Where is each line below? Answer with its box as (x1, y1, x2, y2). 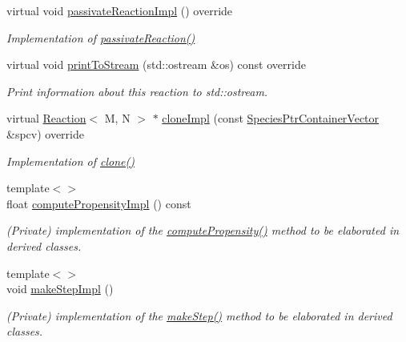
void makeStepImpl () (6, 280, 114, 297)
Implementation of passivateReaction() (6, 29, 195, 46)
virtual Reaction (6, 110, 86, 127)
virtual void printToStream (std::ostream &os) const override (6, 56, 306, 73)
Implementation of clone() (6, 152, 135, 169)
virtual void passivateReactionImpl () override (6, 2, 233, 18)
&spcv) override (6, 125, 84, 142)
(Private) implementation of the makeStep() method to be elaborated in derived (6, 307, 392, 324)
